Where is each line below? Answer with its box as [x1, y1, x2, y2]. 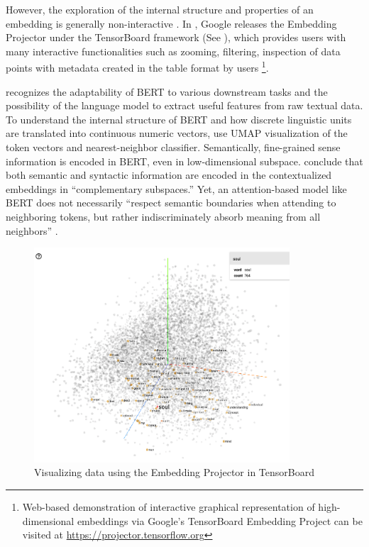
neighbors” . [6, 223, 58, 238]
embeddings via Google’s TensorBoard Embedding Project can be [77, 513, 363, 528]
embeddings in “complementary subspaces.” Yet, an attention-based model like [6, 181, 347, 196]
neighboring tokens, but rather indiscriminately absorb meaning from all [6, 209, 321, 223]
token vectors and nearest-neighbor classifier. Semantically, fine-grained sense [6, 140, 341, 154]
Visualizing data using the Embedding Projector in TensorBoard [34, 465, 314, 480]
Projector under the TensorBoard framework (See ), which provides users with [6, 30, 346, 45]
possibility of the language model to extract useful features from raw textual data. [6, 98, 363, 113]
